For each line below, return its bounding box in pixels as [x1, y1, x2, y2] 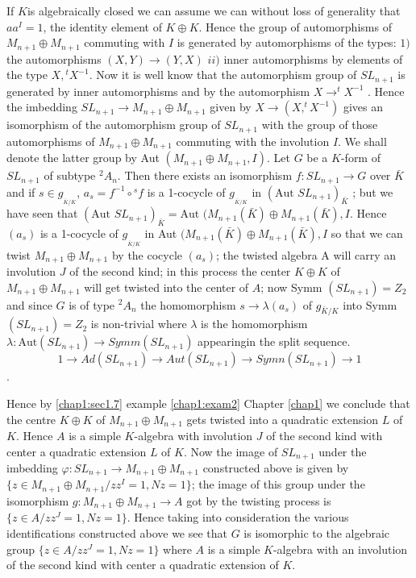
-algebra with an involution [272, 540, 408, 557]
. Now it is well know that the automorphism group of [89, 66, 357, 83]
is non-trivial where [90, 315, 187, 332]
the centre [6, 410, 56, 427]
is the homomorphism [201, 315, 308, 332]
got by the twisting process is [186, 492, 331, 509]
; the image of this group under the [191, 476, 365, 493]
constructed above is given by [202, 459, 349, 476]
